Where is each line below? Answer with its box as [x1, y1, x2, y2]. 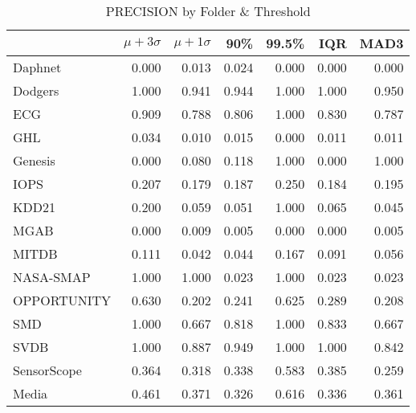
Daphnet [13, 58, 62, 76]
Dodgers [13, 81, 59, 100]
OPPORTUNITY [13, 291, 112, 309]
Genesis [13, 151, 55, 170]
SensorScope [13, 361, 82, 379]
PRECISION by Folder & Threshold [105, 2, 311, 20]
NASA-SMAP [13, 268, 91, 286]
